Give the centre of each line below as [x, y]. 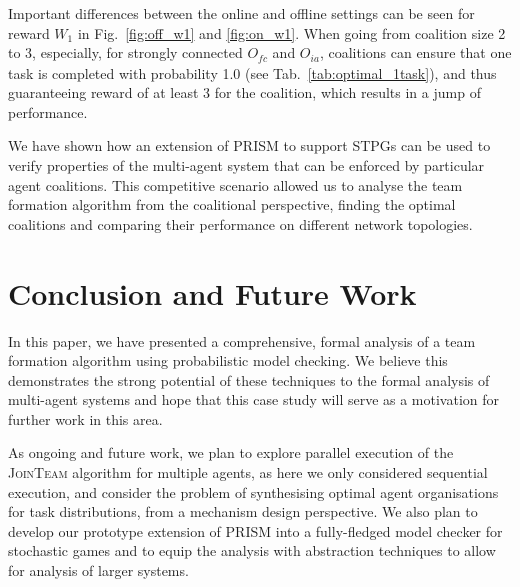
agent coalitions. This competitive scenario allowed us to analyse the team [235, 184]
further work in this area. [85, 418]
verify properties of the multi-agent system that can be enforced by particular [246, 165]
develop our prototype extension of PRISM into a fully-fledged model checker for [255, 530]
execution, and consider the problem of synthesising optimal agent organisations [253, 491]
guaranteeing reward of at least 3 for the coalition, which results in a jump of [244, 92]
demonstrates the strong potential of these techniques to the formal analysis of [249, 379]
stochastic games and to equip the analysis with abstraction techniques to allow [252, 550]
